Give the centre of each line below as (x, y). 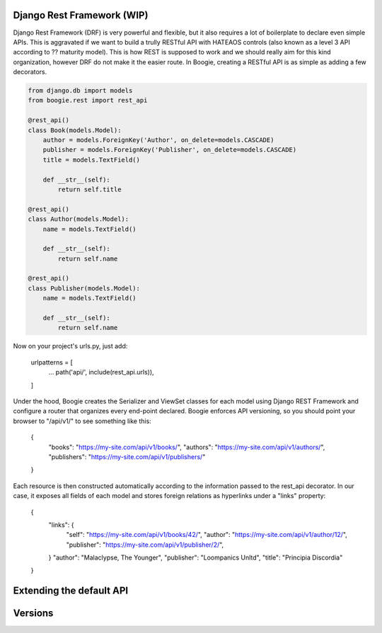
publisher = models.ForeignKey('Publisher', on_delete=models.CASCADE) (170, 150)
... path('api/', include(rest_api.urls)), (102, 372)
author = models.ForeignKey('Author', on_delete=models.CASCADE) (158, 140)
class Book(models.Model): (75, 130)
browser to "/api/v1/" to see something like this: (82, 421)
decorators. (30, 72)
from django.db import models (80, 91)
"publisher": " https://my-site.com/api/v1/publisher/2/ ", (145, 545)
